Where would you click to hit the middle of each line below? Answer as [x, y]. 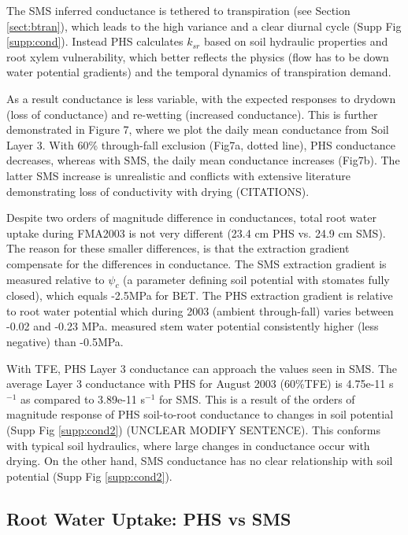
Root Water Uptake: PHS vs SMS [149, 518]
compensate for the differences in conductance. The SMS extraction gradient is [197, 263]
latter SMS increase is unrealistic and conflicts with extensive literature [178, 175]
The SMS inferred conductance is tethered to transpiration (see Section [178, 10]
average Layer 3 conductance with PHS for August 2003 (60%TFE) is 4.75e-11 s [200, 384]
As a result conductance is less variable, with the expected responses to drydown [201, 98]
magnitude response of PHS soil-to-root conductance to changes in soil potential [200, 414]
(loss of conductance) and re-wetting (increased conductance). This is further [192, 114]
